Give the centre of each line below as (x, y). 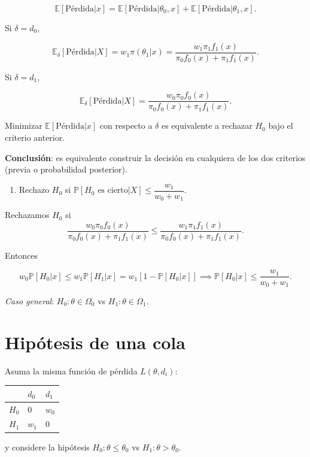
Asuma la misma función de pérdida (71, 370)
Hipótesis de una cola (95, 342)
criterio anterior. (35, 137)
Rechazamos (27, 215)
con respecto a (126, 125)
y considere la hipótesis (47, 447)
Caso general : (30, 300)
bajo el (281, 125)
